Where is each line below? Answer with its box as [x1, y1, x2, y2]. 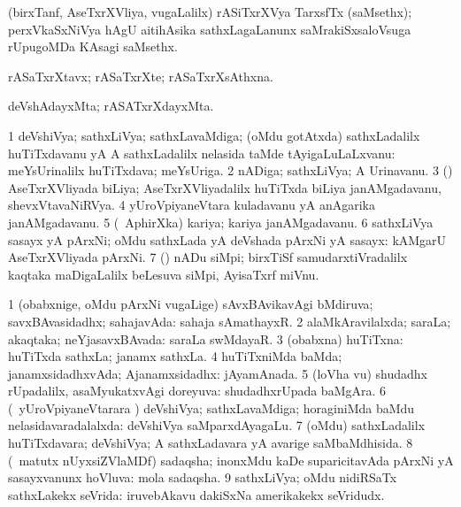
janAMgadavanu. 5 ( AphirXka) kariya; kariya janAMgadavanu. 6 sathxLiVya [8, 212, 434, 231]
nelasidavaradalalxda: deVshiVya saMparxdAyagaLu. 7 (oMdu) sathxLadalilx [8, 416, 426, 434]
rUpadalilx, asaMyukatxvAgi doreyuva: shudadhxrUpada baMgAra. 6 [8, 381, 387, 400]
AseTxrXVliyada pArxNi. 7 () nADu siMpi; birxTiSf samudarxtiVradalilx [8, 248, 408, 266]
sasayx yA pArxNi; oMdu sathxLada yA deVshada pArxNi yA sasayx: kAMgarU [8, 230, 447, 249]
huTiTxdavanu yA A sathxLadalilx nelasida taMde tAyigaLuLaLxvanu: [8, 143, 396, 162]
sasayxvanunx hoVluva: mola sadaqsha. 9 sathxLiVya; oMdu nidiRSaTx [8, 468, 397, 487]
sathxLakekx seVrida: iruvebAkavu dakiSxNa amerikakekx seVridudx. [8, 485, 385, 503]
